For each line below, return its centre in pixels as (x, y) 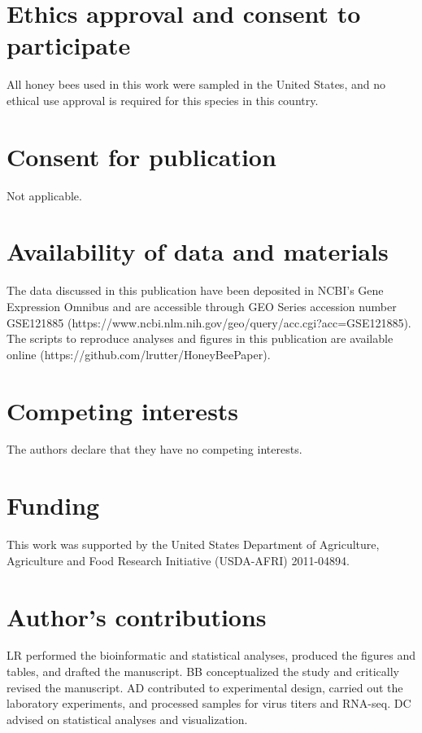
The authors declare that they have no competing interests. (154, 449)
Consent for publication (141, 156)
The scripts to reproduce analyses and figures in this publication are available (200, 338)
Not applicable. (44, 195)
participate (69, 45)
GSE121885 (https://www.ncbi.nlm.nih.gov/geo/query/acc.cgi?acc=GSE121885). (209, 322)
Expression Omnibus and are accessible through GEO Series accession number (202, 306)
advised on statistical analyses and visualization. (127, 719)
